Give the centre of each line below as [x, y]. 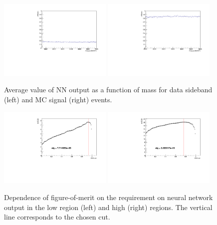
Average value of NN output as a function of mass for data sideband [108, 90]
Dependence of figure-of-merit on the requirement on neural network [108, 197]
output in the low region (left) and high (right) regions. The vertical [108, 207]
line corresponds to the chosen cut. [57, 217]
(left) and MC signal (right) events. [58, 100]
